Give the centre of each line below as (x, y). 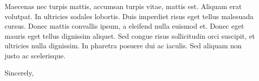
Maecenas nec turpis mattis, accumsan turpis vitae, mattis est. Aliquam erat (123, 6)
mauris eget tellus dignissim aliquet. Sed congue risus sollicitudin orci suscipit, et (130, 35)
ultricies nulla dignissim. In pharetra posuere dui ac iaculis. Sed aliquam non (123, 46)
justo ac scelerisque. (35, 55)
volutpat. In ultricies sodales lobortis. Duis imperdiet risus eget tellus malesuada (129, 16)
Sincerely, (19, 72)
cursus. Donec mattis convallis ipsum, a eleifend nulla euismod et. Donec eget (124, 26)
